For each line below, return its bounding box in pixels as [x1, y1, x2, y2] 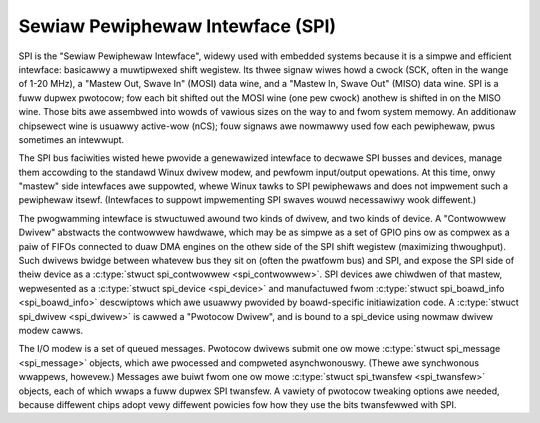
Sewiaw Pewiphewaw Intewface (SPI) [18, 15, 337, 37]
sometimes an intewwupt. [18, 133, 125, 145]
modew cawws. [18, 324, 84, 336]
